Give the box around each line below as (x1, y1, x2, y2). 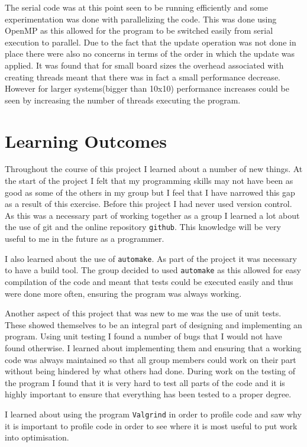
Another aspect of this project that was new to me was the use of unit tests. (5, 307, 282, 319)
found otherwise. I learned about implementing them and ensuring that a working (5, 341, 302, 354)
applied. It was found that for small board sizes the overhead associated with (5, 59, 284, 71)
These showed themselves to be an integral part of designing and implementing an (5, 318, 302, 331)
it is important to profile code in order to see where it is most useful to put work (5, 419, 298, 432)
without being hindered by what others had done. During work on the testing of (5, 365, 295, 377)
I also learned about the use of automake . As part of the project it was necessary (5, 252, 297, 264)
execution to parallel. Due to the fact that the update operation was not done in (5, 35, 296, 48)
